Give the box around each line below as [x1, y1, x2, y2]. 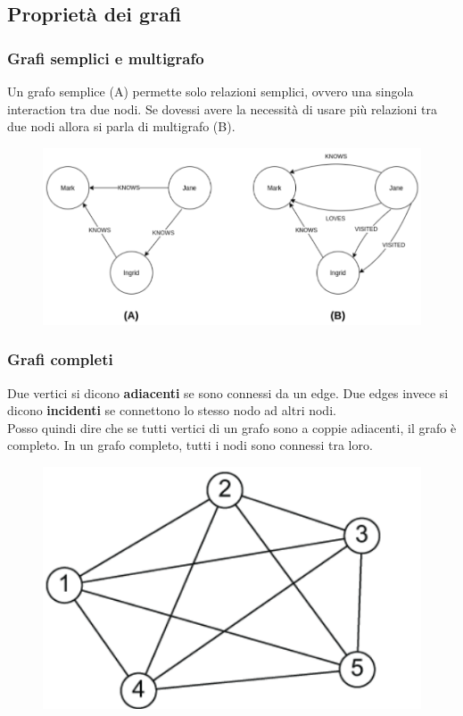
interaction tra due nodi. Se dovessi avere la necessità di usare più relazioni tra [7, 99, 438, 118]
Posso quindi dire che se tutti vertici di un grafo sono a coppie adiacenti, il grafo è [7, 418, 457, 437]
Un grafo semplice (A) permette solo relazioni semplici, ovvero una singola [7, 82, 414, 100]
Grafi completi [7, 348, 113, 370]
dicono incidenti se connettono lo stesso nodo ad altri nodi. [7, 401, 336, 420]
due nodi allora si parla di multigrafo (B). [7, 117, 236, 136]
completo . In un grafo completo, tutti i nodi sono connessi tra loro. [7, 436, 373, 454]
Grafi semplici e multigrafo [7, 46, 204, 69]
